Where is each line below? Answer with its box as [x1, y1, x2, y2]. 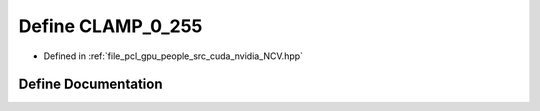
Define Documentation [18, 76, 163, 93]
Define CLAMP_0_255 [18, 15, 203, 37]
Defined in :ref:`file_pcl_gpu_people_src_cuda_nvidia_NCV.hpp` [43, 50, 304, 62]
